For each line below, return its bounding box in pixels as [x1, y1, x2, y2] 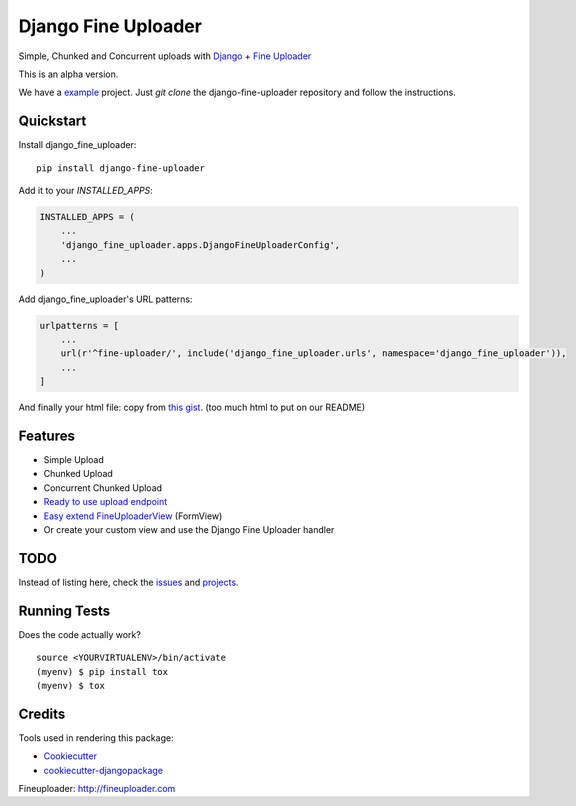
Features [18, 427, 75, 444]
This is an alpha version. [18, 68, 119, 80]
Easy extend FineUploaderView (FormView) [43, 510, 223, 522]
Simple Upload [43, 453, 105, 465]
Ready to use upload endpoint [43, 496, 168, 508]
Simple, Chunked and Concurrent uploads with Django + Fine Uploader [18, 50, 312, 62]
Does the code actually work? [18, 628, 142, 640]
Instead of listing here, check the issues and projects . [18, 576, 239, 588]
